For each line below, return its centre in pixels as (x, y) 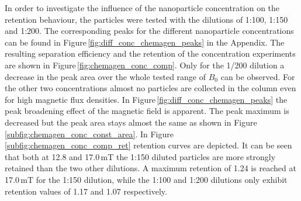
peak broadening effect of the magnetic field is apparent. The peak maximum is (147, 111)
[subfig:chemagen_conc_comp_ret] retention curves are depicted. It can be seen (148, 145)
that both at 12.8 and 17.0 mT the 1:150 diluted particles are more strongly (140, 156)
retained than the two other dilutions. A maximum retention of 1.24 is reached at (150, 168)
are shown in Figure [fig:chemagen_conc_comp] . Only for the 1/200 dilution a (145, 65)
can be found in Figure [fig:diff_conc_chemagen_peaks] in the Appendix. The (145, 42)
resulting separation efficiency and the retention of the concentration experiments (150, 53)
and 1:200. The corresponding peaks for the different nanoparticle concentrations (149, 31)
